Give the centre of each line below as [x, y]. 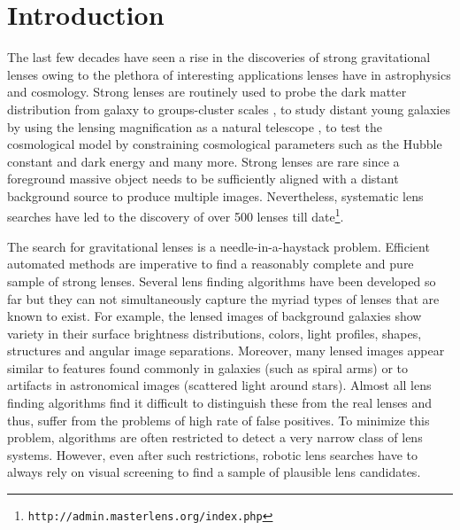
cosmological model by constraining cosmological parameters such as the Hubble [225, 144]
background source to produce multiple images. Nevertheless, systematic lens [215, 195]
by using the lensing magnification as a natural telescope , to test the [195, 126]
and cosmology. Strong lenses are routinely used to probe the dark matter [207, 92]
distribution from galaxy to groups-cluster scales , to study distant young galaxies [229, 109]
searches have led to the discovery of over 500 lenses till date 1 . [176, 215]
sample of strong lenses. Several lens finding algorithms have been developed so [222, 281]
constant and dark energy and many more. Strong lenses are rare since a [203, 161]
